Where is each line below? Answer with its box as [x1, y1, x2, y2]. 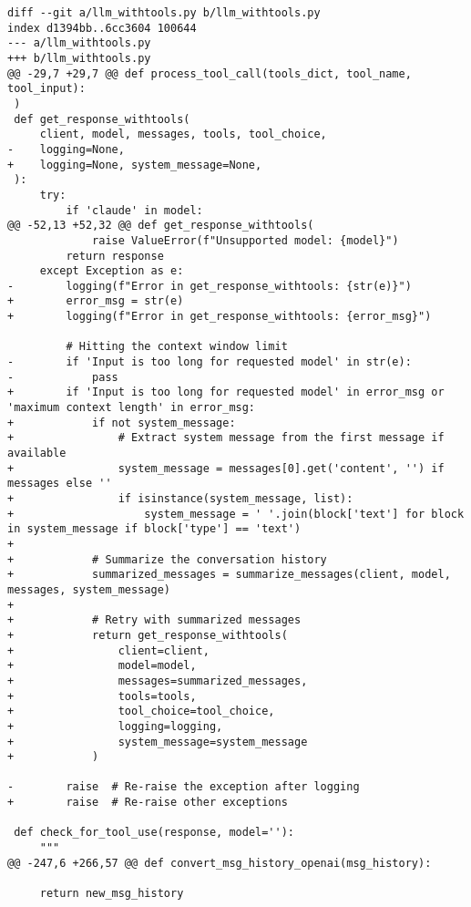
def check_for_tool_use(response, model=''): [14, 826, 294, 840]
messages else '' [7, 477, 112, 490]
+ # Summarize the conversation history [7, 552, 327, 566]
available [7, 447, 67, 460]
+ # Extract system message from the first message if [7, 431, 445, 445]
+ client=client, [7, 644, 210, 657]
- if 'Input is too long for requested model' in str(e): [7, 356, 412, 369]
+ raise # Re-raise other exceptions [7, 796, 288, 809]
